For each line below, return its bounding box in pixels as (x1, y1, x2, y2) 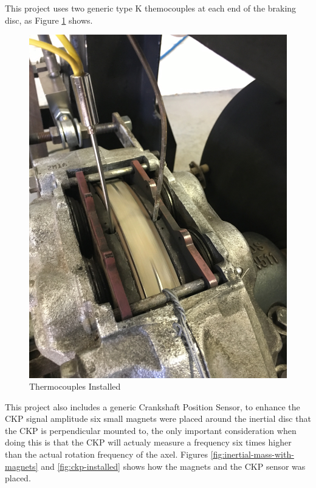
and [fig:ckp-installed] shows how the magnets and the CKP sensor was (41, 459, 306, 472)
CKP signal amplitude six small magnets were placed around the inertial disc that (5, 412, 311, 425)
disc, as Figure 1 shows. (5, 13, 93, 26)
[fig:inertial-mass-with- (210, 448, 294, 461)
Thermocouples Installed (29, 380, 121, 393)
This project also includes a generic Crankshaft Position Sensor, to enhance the (5, 400, 300, 413)
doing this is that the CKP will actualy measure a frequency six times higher (5, 436, 292, 449)
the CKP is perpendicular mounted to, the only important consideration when (5, 424, 297, 436)
